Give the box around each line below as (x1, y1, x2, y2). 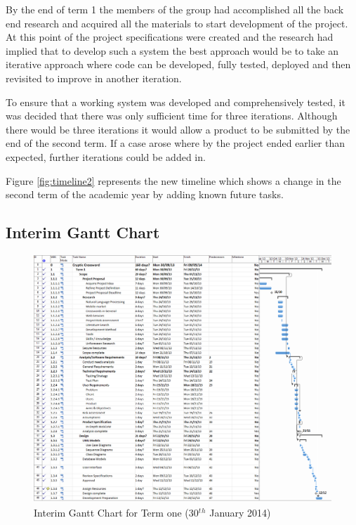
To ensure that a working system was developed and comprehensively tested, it (6, 94, 345, 109)
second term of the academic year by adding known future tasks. (6, 187, 284, 202)
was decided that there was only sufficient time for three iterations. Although (6, 108, 338, 123)
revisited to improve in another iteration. (6, 70, 182, 85)
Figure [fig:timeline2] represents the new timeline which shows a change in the (6, 173, 341, 188)
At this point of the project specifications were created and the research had (6, 30, 334, 44)
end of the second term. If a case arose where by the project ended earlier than (6, 136, 345, 150)
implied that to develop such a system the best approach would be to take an (6, 43, 338, 58)
